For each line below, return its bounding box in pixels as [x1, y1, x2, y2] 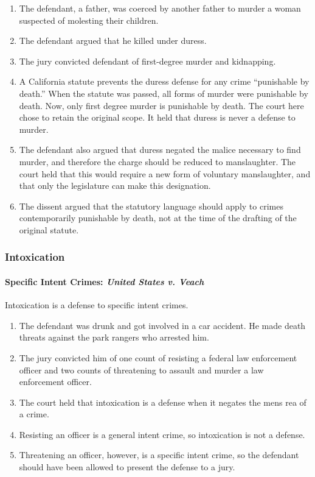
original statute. [19, 223, 79, 236]
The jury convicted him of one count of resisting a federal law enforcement [19, 351, 297, 364]
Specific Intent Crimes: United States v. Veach [5, 275, 204, 288]
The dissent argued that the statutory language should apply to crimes [19, 199, 283, 212]
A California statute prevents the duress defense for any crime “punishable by [19, 75, 310, 88]
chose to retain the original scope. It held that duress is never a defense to [19, 111, 296, 124]
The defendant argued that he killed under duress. [19, 34, 207, 47]
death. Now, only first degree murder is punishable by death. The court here [19, 99, 304, 111]
